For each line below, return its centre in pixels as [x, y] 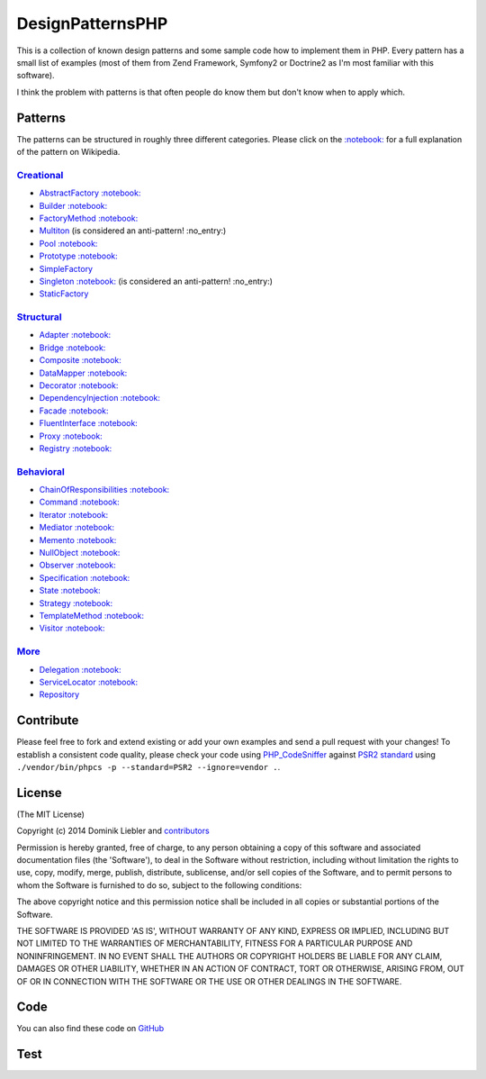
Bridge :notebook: [72, 348]
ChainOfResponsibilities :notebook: [104, 490]
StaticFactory [64, 294]
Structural [39, 317]
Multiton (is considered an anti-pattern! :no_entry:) [133, 231]
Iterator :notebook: [74, 514]
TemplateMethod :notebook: [91, 615]
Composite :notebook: [80, 360]
